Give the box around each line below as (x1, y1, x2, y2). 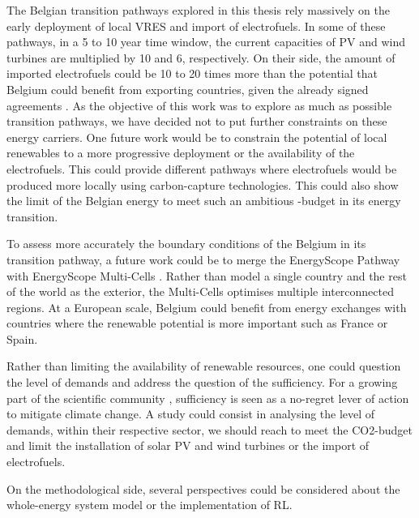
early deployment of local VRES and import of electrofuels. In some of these (6, 17, 386, 34)
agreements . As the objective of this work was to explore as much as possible (6, 96, 392, 113)
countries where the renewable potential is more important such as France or (6, 315, 388, 332)
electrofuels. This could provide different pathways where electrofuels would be (6, 160, 397, 177)
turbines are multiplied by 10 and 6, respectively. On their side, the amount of (6, 49, 395, 66)
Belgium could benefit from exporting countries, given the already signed (6, 80, 369, 97)
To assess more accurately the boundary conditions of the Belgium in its (6, 235, 366, 252)
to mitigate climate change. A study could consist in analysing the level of (6, 405, 375, 422)
